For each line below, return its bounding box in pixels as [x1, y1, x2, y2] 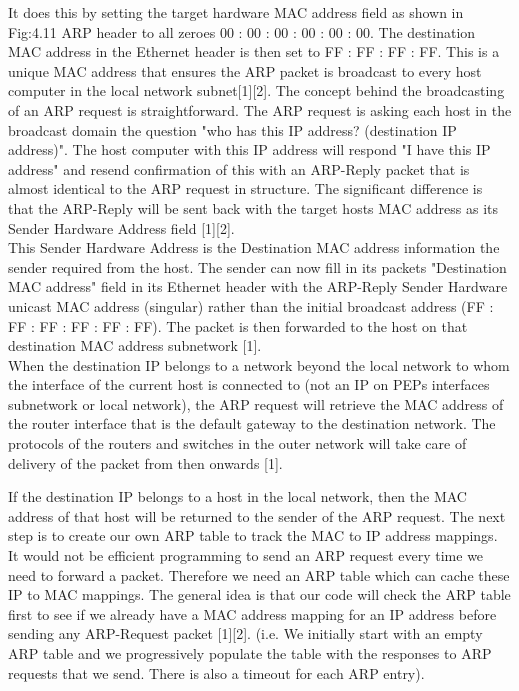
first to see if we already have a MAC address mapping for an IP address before [8, 603, 497, 624]
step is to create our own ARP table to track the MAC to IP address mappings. [8, 525, 498, 546]
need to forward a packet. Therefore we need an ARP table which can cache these [8, 564, 510, 585]
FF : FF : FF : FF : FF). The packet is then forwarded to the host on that [8, 315, 468, 336]
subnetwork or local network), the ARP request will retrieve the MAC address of [8, 393, 504, 414]
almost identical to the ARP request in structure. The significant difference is [8, 178, 483, 199]
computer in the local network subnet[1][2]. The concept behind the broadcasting [8, 80, 505, 101]
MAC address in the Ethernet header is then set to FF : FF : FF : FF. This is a [8, 41, 500, 62]
